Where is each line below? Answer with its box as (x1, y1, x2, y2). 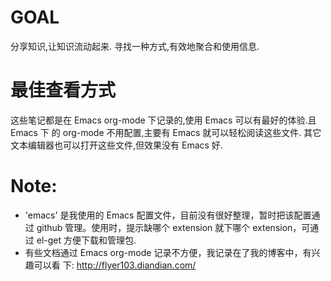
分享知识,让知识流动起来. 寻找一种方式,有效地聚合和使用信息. (10, 40, 260, 52)
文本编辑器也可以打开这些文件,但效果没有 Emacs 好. (10, 139, 223, 151)
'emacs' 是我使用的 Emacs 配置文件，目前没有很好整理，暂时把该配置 (24, 209, 312, 221)
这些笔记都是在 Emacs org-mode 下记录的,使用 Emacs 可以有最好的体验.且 (10, 114, 317, 126)
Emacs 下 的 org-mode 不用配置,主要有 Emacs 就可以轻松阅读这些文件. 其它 (10, 126, 322, 138)
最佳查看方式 (10, 79, 117, 102)
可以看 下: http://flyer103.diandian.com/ (33, 259, 197, 271)
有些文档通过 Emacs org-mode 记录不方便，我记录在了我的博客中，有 (24, 246, 312, 258)
